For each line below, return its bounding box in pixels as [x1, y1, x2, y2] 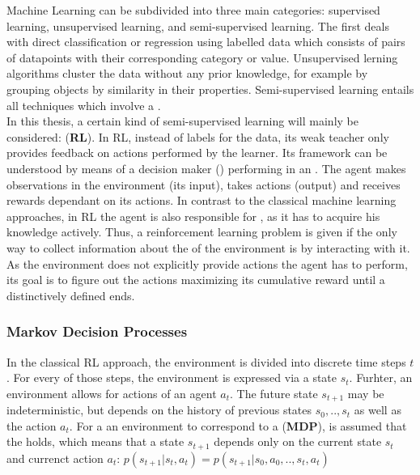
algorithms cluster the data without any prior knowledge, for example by [6, 65, 368, 82]
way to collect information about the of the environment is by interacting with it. [6, 239, 410, 256]
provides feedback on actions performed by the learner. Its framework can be [6, 144, 388, 161]
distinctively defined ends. [6, 286, 135, 303]
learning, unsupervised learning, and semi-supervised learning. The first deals [6, 17, 389, 34]
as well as [354, 401, 401, 418]
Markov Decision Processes [6, 321, 188, 341]
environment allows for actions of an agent [6, 384, 217, 401]
